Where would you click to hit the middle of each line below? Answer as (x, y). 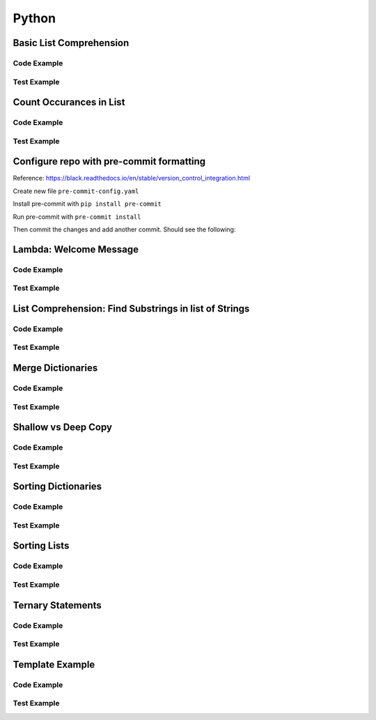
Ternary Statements (57, 605)
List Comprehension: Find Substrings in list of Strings (131, 308)
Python (34, 18)
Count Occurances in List (69, 102)
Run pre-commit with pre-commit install (77, 217)
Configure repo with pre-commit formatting (109, 161)
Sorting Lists (41, 546)
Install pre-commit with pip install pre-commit (87, 204)
